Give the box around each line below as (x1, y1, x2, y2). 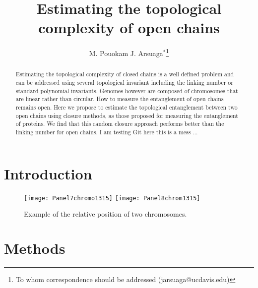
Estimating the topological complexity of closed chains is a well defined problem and (15, 70, 234, 78)
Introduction (4, 163, 92, 183)
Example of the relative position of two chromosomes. (24, 209, 187, 219)
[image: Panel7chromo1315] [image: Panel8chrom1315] (24, 194, 200, 202)
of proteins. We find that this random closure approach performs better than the (15, 119, 224, 128)
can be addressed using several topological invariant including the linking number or (15, 78, 233, 87)
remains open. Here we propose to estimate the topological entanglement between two (15, 103, 238, 111)
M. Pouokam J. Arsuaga (89, 48, 163, 58)
